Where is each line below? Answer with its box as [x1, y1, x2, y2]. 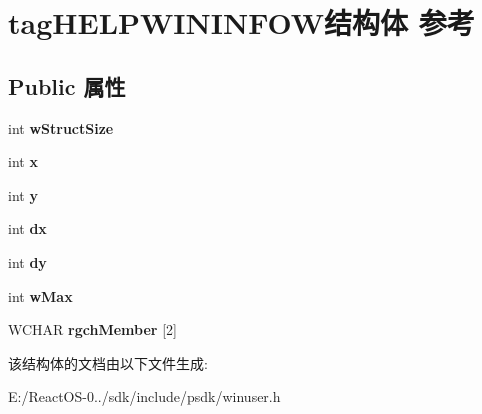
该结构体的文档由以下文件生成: [8, 352, 208, 373]
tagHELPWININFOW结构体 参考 [8, 2, 475, 43]
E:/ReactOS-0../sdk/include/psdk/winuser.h [8, 386, 281, 407]
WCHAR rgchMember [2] [8, 319, 177, 340]
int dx [8, 218, 47, 239]
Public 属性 [8, 70, 126, 101]
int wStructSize [8, 117, 114, 138]
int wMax [8, 285, 73, 306]
